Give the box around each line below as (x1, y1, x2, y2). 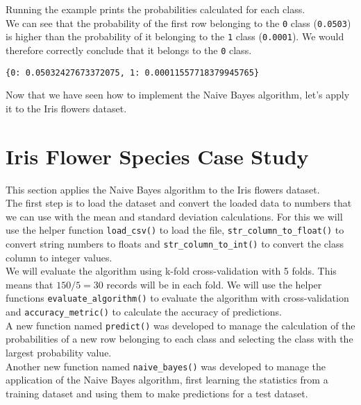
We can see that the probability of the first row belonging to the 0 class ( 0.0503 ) (6, 15, 351, 30)
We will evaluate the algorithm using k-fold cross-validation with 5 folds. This (6, 264, 337, 278)
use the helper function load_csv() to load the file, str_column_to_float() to (6, 223, 344, 237)
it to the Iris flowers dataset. (6, 101, 127, 115)
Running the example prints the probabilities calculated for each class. (6, 2, 305, 16)
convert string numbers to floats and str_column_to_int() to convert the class (6, 236, 344, 250)
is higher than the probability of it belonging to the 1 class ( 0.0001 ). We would (6, 29, 344, 44)
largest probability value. (6, 345, 112, 359)
